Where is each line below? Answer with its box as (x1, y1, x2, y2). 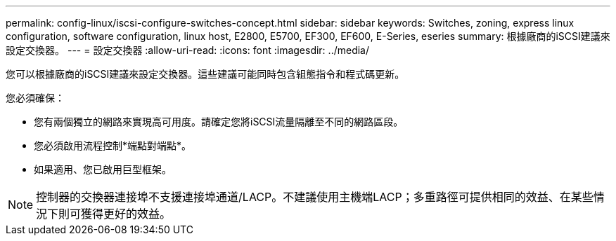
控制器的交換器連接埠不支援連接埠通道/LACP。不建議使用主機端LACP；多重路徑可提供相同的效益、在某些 (36, 190, 593, 204)
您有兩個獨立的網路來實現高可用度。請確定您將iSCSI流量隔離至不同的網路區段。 (34, 116, 404, 128)
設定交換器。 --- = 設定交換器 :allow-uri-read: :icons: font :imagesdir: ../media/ (6, 44, 370, 56)
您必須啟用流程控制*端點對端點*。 (34, 139, 192, 151)
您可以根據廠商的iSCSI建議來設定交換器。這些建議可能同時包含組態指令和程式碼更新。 (6, 68, 405, 80)
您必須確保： (6, 92, 65, 104)
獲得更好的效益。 (81, 207, 172, 221)
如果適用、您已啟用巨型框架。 (34, 163, 172, 175)
